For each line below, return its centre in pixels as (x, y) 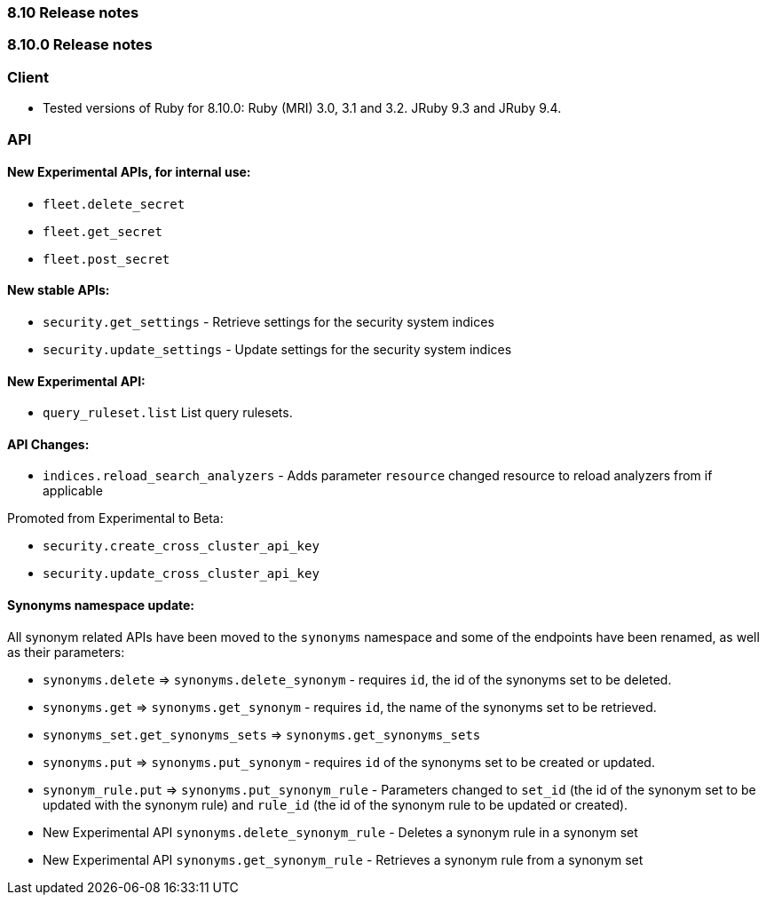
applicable (73, 491)
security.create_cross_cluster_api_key (181, 546)
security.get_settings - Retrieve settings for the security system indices (268, 321)
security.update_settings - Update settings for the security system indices (277, 349)
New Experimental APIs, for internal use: (129, 172)
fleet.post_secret (107, 259)
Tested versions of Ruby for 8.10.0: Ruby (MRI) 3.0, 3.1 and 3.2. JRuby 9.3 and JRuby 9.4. (302, 108)
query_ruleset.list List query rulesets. (168, 413)
